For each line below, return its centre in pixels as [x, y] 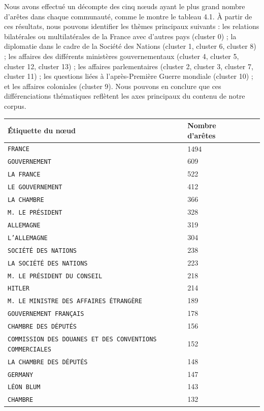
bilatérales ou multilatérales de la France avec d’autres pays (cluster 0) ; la [120, 36]
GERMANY [21, 375]
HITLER [19, 289]
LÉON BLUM [24, 387]
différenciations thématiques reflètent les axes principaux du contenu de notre [125, 96]
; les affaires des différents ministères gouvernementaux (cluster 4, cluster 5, [122, 56]
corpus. [15, 106]
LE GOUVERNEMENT [35, 187]
